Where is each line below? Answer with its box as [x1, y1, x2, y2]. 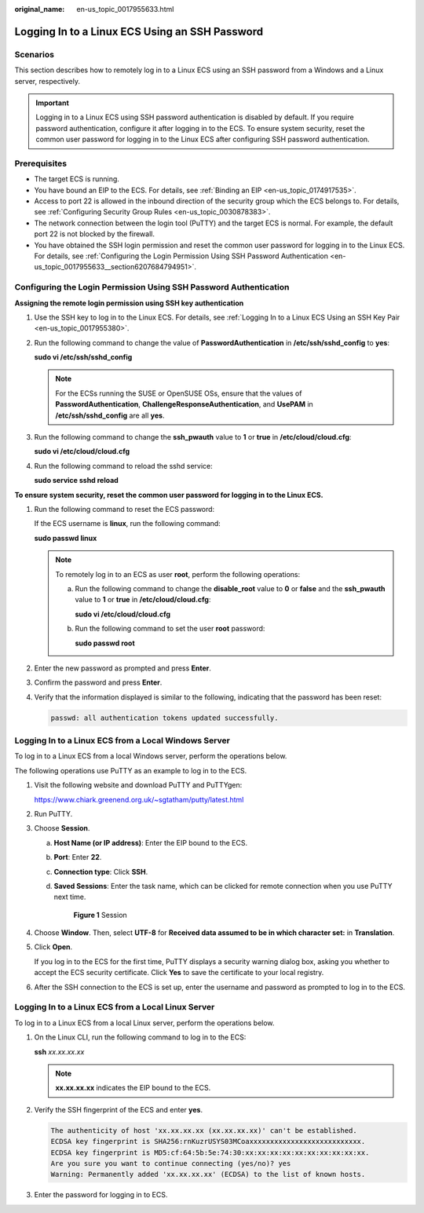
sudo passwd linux [34, 533, 97, 543]
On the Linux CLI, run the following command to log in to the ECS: [34, 1032, 247, 1042]
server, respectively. [14, 76, 80, 86]
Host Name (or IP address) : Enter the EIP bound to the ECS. [53, 838, 248, 847]
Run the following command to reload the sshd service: [34, 461, 214, 470]
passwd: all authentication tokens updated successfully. [50, 713, 279, 722]
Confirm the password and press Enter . [34, 678, 163, 687]
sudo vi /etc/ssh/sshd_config [34, 353, 133, 362]
